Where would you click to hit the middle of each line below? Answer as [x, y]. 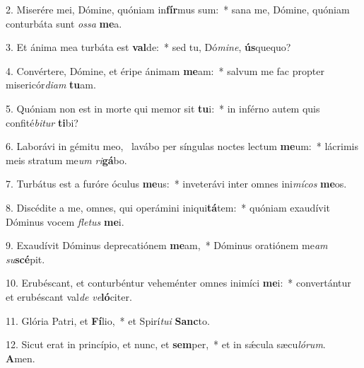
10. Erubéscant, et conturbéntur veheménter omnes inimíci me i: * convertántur [178, 283]
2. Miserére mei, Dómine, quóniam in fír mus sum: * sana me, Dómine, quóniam [178, 9]
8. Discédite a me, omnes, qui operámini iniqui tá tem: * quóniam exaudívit [168, 207]
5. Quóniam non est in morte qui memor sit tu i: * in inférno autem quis [163, 108]
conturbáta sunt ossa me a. [64, 23]
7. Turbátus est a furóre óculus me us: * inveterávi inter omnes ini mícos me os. [176, 184]
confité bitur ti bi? [42, 122]
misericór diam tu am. [51, 85]
